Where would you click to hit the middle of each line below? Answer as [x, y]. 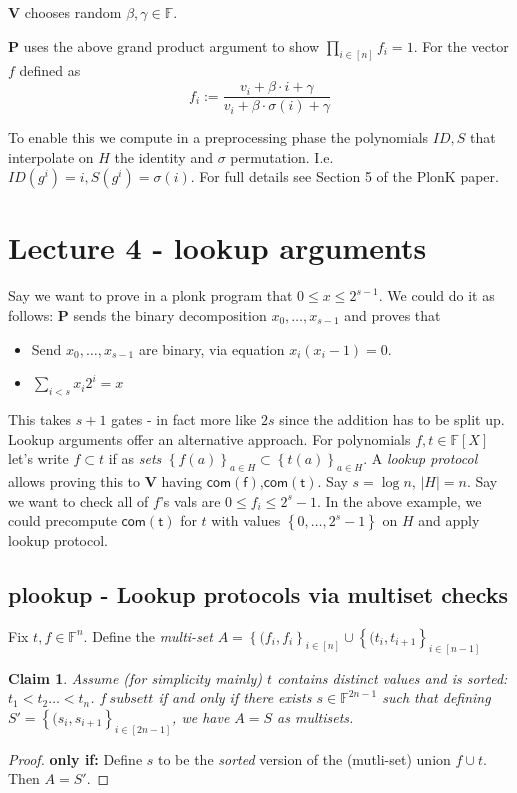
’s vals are [190, 500]
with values [246, 520]
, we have [201, 717]
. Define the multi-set [148, 635]
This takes [40, 419]
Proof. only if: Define [75, 758]
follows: [31, 315]
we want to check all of [78, 500]
